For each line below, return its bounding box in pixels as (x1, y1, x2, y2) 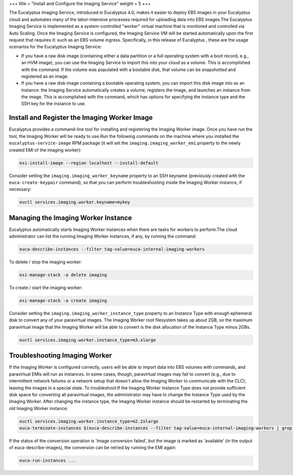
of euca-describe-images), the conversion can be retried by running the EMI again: (9, 445, 177, 451)
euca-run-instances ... (19, 458, 77, 463)
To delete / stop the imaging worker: (9, 259, 82, 265)
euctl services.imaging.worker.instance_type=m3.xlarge (19, 337, 156, 342)
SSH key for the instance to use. (21, 101, 86, 107)
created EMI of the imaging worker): (9, 147, 82, 153)
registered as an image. (21, 73, 69, 79)
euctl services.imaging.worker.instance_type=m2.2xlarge (19, 418, 159, 424)
